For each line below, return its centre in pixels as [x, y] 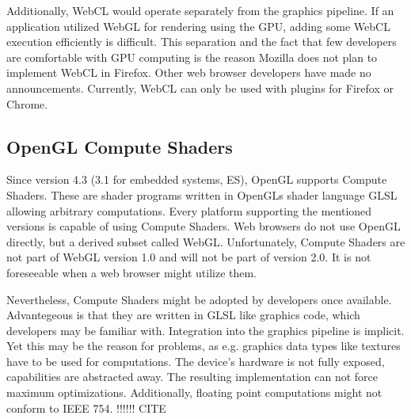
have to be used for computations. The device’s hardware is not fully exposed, [196, 361]
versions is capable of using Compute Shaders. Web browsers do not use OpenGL [204, 226]
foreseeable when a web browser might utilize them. [132, 272]
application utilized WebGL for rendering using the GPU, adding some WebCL [198, 26]
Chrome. [27, 103]
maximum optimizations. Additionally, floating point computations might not [194, 392]
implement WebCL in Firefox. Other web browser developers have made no [189, 72]
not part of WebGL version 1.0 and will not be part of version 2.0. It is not [189, 257]
